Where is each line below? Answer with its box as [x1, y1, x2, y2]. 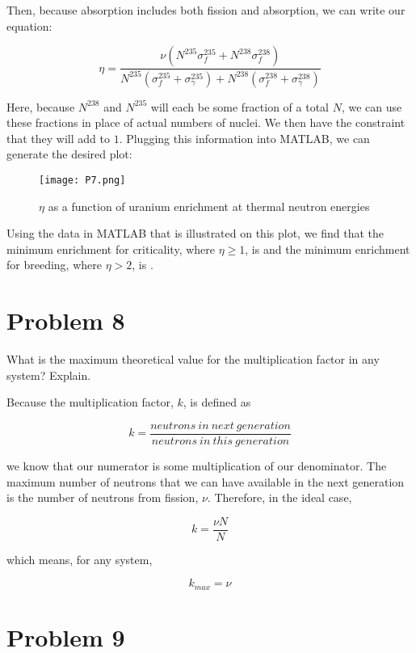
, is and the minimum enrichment [245, 240, 410, 257]
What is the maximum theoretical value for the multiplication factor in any [6, 351, 380, 368]
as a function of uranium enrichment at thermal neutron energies [48, 197, 370, 214]
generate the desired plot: [6, 145, 132, 162]
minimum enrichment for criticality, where [6, 240, 215, 257]
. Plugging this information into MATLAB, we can [119, 129, 370, 146]
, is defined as [183, 394, 251, 411]
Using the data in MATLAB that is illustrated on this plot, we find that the [6, 225, 384, 242]
